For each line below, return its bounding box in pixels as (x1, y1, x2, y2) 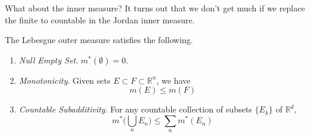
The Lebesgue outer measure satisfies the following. (5, 34, 193, 46)
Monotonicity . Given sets (19, 74, 111, 86)
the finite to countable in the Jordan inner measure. (5, 13, 195, 26)
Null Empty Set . (19, 53, 78, 66)
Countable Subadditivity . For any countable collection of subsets (19, 103, 253, 115)
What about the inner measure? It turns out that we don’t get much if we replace (5, 2, 305, 14)
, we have (156, 74, 191, 86)
